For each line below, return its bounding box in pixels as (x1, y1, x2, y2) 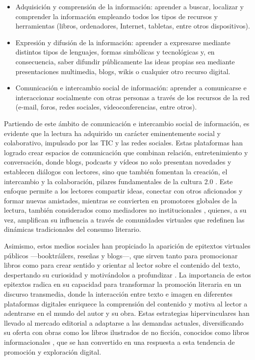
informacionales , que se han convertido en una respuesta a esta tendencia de (4, 337, 235, 347)
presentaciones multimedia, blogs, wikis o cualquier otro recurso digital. (15, 66, 230, 76)
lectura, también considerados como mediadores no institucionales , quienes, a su (4, 205, 247, 215)
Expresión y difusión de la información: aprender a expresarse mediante (15, 37, 230, 47)
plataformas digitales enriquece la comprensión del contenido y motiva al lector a (4, 298, 248, 308)
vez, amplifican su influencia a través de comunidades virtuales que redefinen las (4, 214, 245, 224)
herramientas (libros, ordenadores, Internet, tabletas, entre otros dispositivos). (15, 21, 250, 31)
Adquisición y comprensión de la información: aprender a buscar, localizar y (15, 1, 244, 11)
